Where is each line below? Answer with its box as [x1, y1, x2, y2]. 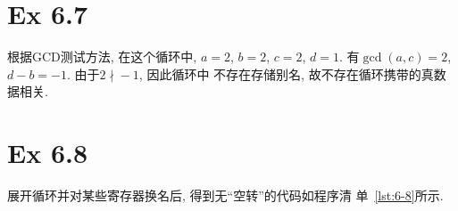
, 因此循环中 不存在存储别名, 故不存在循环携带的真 [138, 64, 434, 83]
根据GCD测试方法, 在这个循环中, [7, 47, 197, 66]
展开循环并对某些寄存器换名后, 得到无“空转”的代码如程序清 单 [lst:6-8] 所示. [7, 186, 444, 205]
